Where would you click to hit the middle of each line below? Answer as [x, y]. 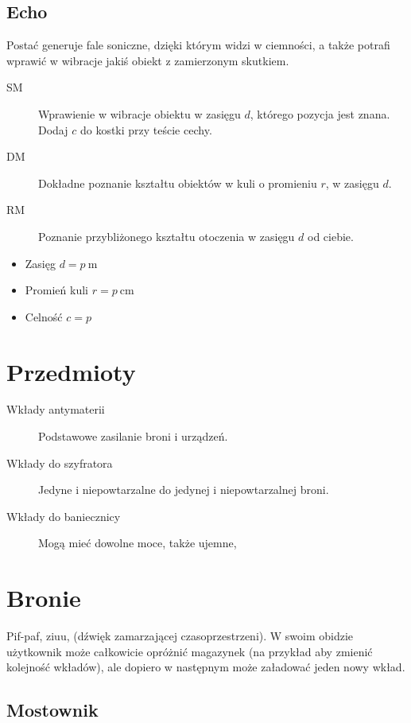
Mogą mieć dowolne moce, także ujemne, [138, 543]
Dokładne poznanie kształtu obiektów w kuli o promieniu [178, 183]
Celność [44, 316]
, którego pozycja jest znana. [320, 113]
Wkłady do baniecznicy [64, 516]
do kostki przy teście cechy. [146, 129]
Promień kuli [56, 290]
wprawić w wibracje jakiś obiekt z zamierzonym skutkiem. [148, 60]
